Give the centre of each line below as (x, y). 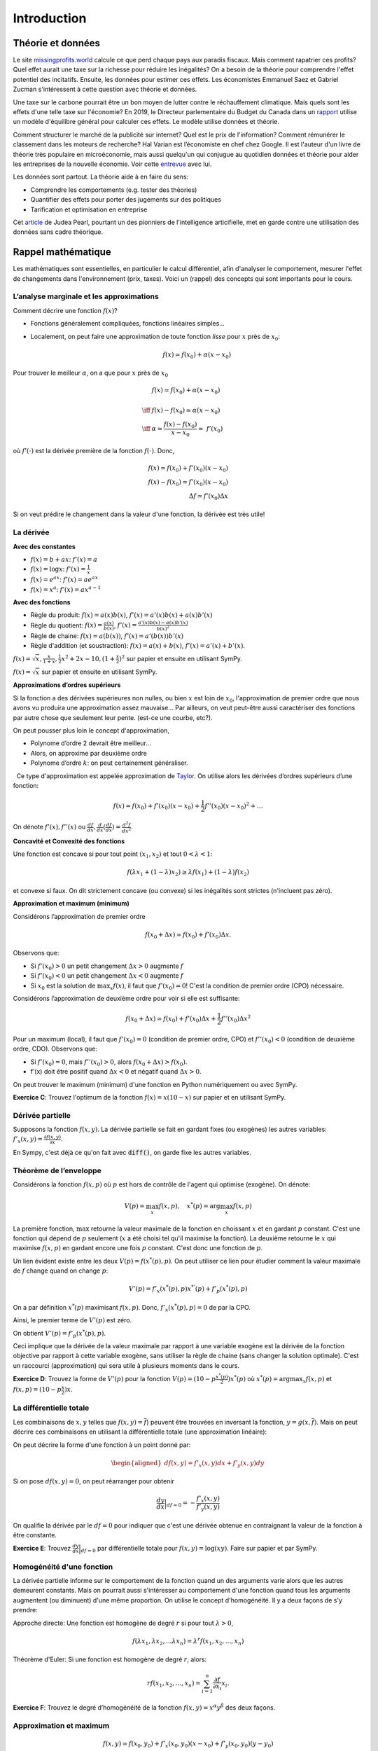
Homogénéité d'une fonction (63, 1567)
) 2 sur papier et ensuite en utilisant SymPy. (181, 658)
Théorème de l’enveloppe (57, 1170)
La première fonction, (44, 1229)
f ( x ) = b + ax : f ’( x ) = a (64, 560)
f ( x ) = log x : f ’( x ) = (58, 569)
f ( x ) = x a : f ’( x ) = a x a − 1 (66, 589)
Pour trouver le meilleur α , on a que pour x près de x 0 (91, 374)
